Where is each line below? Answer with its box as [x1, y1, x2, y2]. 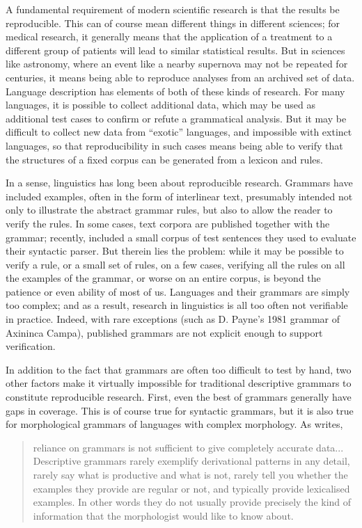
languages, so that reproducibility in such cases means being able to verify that [6, 138, 343, 152]
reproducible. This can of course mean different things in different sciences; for [6, 15, 340, 30]
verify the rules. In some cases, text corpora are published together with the [6, 216, 330, 230]
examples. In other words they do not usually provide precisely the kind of [33, 495, 352, 509]
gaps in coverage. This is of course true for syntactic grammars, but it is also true [6, 403, 354, 417]
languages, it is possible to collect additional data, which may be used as [6, 97, 315, 112]
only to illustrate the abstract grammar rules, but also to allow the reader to [6, 202, 333, 217]
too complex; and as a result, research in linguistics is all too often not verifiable [6, 298, 348, 312]
